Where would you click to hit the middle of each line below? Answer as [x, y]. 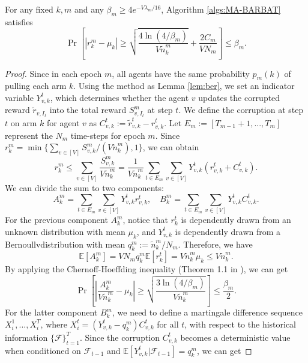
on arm [24, 122]
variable [19, 97]
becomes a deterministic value [235, 337]
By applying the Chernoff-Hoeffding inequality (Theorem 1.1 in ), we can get [146, 269]
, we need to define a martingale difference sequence [207, 312]
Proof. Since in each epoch [53, 73]
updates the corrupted [239, 97]
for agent [63, 122]
